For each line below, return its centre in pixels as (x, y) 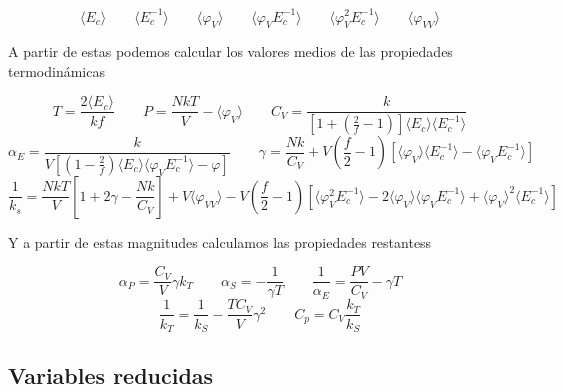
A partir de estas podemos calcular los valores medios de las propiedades (230, 51)
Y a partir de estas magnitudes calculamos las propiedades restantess (220, 241)
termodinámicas (56, 70)
